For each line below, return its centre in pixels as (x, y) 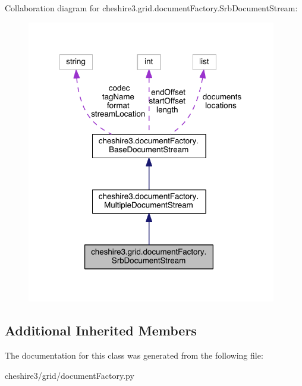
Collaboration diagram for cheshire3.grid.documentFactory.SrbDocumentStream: (151, 8)
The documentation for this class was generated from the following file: (134, 355)
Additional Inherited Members (101, 330)
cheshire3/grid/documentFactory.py (70, 375)
